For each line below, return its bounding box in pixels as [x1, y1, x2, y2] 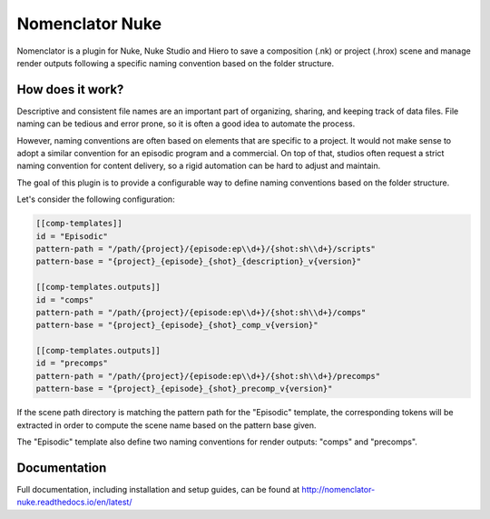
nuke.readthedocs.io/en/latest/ [16, 496, 132, 508]
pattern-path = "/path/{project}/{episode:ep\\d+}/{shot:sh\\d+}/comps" [35, 307, 367, 317]
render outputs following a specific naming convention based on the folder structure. [16, 57, 335, 68]
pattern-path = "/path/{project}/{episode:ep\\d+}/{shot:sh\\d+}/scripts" [35, 244, 377, 254]
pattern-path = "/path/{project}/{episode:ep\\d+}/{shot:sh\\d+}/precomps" [35, 371, 381, 381]
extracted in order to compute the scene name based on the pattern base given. [16, 419, 317, 431]
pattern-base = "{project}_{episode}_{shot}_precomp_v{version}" [35, 384, 333, 394]
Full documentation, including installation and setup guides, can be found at [16, 484, 300, 494]
